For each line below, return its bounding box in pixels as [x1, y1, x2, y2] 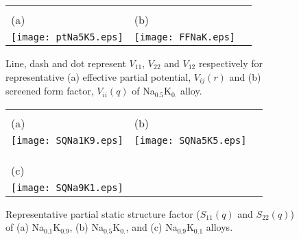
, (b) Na [69, 220, 104, 234]
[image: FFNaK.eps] [134, 32, 236, 42]
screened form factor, [5, 84, 94, 98]
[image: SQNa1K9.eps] [11, 134, 123, 146]
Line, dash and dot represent [5, 56, 126, 70]
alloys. [206, 220, 233, 234]
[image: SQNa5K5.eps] [134, 134, 247, 146]
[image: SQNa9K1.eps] [11, 181, 123, 193]
